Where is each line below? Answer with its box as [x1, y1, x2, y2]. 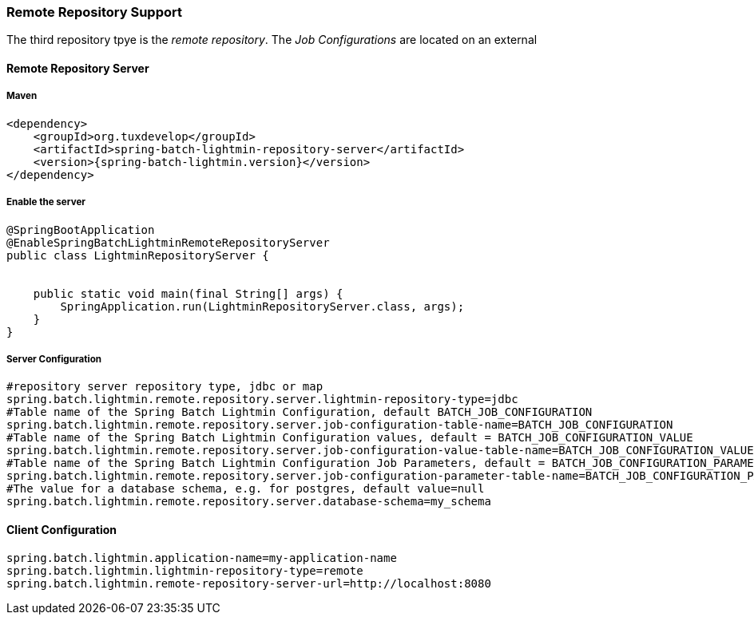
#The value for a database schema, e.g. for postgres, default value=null [6, 482, 485, 496]
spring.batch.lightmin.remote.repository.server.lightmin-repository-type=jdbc [6, 393, 518, 406]
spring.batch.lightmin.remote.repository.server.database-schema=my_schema [6, 495, 491, 508]
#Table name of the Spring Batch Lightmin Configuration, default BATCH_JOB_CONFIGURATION [6, 405, 593, 419]
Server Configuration [6, 353, 101, 365]
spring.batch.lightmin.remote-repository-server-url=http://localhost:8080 [6, 576, 491, 590]
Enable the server [6, 196, 86, 208]
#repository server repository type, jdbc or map [6, 380, 323, 394]
